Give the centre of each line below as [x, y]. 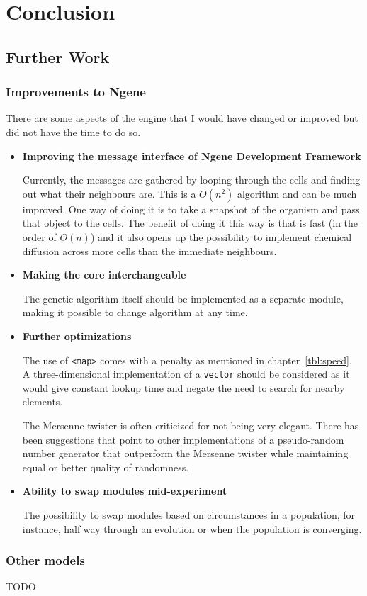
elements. [43, 401]
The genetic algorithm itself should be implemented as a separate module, [183, 298]
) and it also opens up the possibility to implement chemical [221, 236]
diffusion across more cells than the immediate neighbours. [149, 251]
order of [39, 236]
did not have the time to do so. [73, 131]
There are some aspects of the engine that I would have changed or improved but [182, 118]
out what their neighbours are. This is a [109, 193]
